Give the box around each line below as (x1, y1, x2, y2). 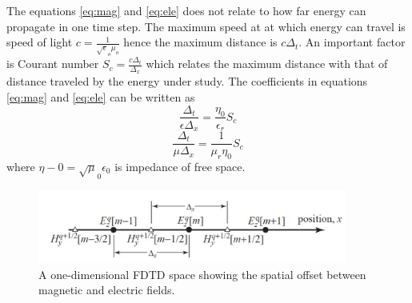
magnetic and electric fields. (38, 281, 175, 298)
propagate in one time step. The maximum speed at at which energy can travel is (6, 18, 406, 34)
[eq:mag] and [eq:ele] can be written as (6, 88, 195, 105)
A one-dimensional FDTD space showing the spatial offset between (38, 265, 366, 282)
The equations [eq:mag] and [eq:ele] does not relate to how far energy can (6, 2, 366, 18)
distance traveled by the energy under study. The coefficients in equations (6, 73, 368, 90)
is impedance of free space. (114, 157, 246, 174)
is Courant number (6, 55, 99, 72)
